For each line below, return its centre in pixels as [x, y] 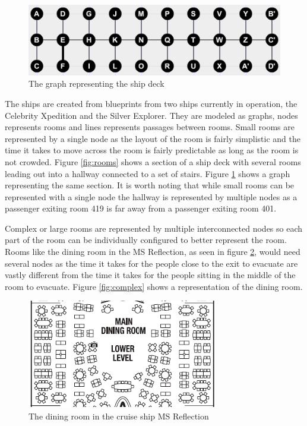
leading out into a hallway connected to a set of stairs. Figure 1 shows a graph [148, 173]
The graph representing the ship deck [96, 83]
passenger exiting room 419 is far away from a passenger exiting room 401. [141, 208]
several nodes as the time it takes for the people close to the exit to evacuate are [151, 263]
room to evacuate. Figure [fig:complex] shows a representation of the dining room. [154, 286]
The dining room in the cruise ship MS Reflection [119, 416]
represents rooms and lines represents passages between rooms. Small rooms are [150, 127]
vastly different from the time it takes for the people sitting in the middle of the [150, 275]
